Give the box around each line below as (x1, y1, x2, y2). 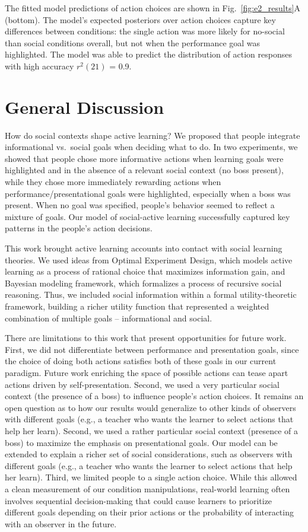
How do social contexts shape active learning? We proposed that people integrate (5, 129, 300, 141)
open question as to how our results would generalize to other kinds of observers (5, 401, 296, 413)
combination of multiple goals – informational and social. (5, 311, 212, 324)
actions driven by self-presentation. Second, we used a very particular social (5, 378, 280, 390)
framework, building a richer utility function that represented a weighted (5, 300, 269, 312)
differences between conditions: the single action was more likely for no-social (5, 25, 285, 37)
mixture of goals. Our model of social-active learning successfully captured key (5, 210, 290, 222)
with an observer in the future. (5, 517, 117, 530)
